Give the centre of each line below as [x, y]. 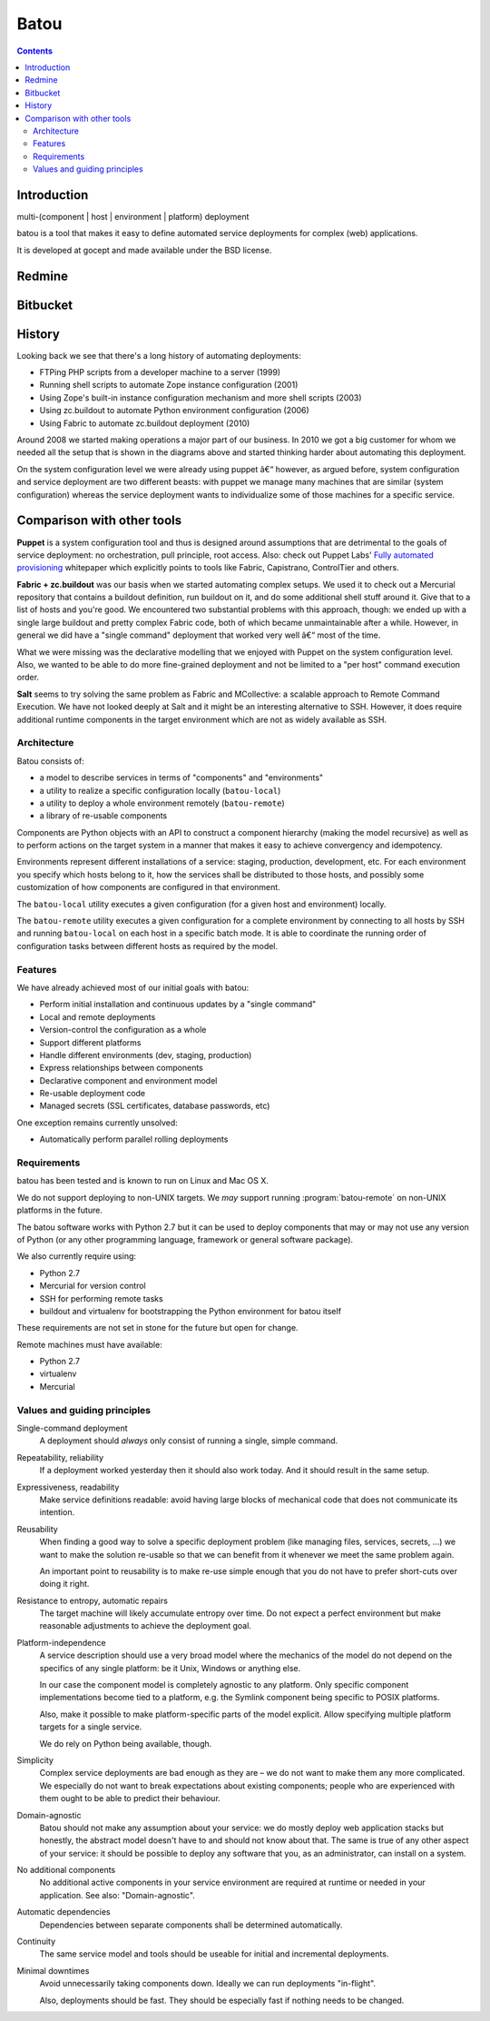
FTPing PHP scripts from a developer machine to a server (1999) [160, 372]
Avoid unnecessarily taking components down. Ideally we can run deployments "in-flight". [208, 1984]
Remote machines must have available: [89, 1344]
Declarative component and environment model [128, 1080]
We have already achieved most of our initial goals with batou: [133, 987]
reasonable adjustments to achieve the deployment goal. [145, 1626]
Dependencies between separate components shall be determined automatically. [191, 1925]
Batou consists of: [51, 761]
